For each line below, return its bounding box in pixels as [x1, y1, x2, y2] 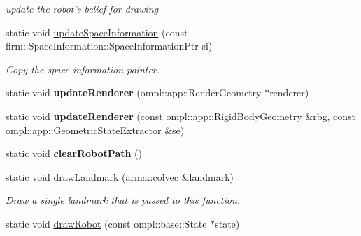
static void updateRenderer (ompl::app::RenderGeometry [6, 85, 262, 100]
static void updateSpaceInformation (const [6, 24, 188, 39]
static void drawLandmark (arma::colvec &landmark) [6, 169, 234, 184]
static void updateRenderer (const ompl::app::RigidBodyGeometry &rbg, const [6, 108, 355, 123]
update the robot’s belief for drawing [6, 1, 159, 15]
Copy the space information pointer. [6, 61, 160, 76]
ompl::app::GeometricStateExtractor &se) [6, 122, 185, 137]
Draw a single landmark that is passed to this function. [6, 193, 241, 207]
